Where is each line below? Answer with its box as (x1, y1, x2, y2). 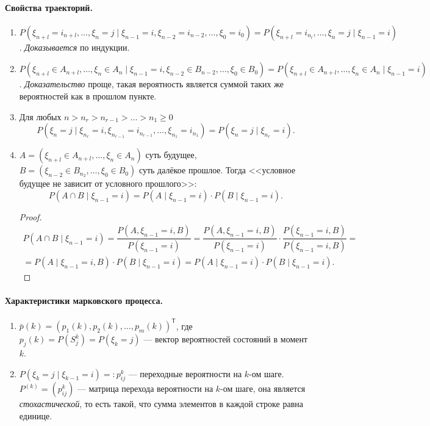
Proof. (19, 210, 42, 223)
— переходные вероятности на (128, 367, 242, 380)
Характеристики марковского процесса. (5, 294, 163, 307)
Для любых (19, 110, 62, 123)
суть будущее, (145, 148, 197, 161)
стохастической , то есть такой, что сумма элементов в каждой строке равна (19, 397, 303, 410)
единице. (19, 409, 52, 422)
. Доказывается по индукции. (19, 40, 130, 53)
